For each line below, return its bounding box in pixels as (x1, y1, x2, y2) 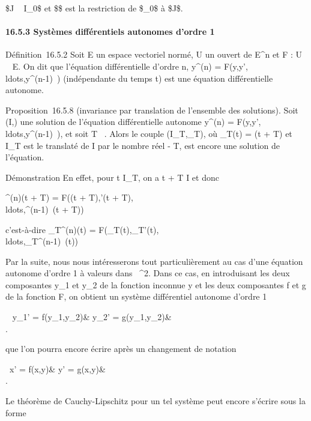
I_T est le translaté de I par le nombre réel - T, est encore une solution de (5, 139, 280, 151)
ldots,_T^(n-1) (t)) (5, 235, 79, 247)
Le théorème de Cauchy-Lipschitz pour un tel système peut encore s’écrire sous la (5, 395, 306, 407)
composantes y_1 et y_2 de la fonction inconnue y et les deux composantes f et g (5, 278, 306, 291)
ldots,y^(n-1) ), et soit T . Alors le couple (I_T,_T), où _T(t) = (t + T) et (5, 127, 292, 139)
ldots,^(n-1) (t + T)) (5, 202, 84, 215)
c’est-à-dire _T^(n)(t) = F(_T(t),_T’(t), (5, 223, 159, 235)
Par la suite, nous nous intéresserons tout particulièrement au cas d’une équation (5, 255, 303, 267)
